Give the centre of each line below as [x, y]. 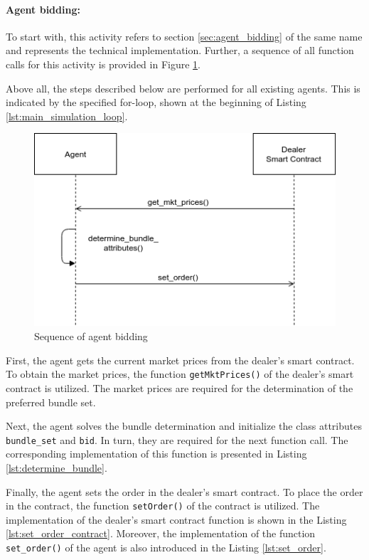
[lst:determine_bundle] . [57, 467]
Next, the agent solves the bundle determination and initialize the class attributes [184, 426]
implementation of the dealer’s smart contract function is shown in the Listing [176, 519]
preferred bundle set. [51, 402]
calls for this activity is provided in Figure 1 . [103, 64]
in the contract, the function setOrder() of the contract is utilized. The [163, 506]
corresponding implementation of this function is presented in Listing [156, 454]
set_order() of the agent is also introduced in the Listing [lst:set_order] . [166, 547]
